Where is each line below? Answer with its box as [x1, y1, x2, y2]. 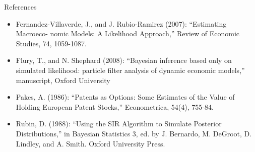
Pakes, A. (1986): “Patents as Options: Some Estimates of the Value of [16, 92, 235, 102]
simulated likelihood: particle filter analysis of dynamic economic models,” [16, 64, 245, 75]
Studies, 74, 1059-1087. [16, 38, 87, 48]
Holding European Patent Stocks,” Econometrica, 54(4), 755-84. [16, 101, 214, 112]
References [4, 2, 37, 12]
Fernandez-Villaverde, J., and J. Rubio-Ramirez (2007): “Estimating [16, 18, 227, 29]
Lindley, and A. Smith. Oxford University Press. [16, 138, 165, 148]
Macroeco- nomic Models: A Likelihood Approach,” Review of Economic [16, 28, 240, 39]
